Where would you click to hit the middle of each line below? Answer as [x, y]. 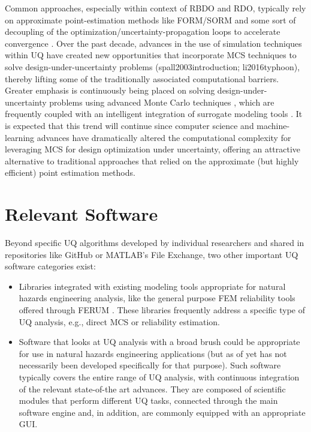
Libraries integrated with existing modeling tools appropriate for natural [152, 286]
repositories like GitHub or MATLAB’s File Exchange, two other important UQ [152, 254]
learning [20, 137]
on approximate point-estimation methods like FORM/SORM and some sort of [150, 19]
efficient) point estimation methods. [70, 172]
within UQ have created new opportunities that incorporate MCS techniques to [151, 55]
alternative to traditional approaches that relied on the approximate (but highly [152, 160]
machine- [273, 125]
